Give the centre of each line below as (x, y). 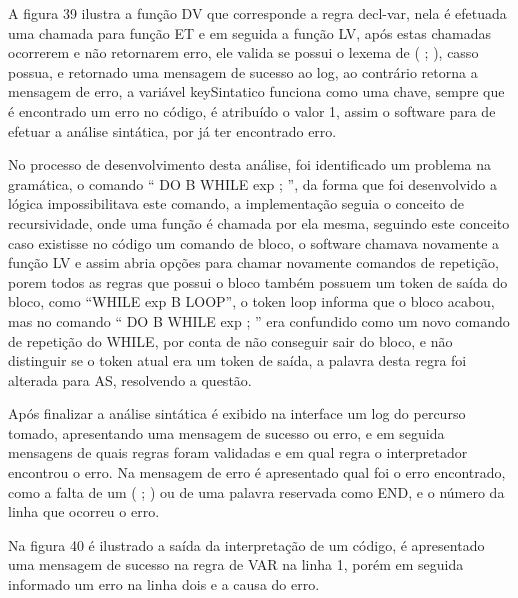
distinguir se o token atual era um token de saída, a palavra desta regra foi (237, 360)
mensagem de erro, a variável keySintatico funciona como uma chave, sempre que (256, 91)
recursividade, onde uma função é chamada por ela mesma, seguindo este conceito (259, 222)
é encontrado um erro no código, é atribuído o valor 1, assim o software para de (252, 110)
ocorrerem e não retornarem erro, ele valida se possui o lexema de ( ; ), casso (243, 52)
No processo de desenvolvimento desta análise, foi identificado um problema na (250, 164)
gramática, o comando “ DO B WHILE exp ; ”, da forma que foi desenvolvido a (252, 183)
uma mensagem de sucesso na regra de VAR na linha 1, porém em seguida (236, 564)
